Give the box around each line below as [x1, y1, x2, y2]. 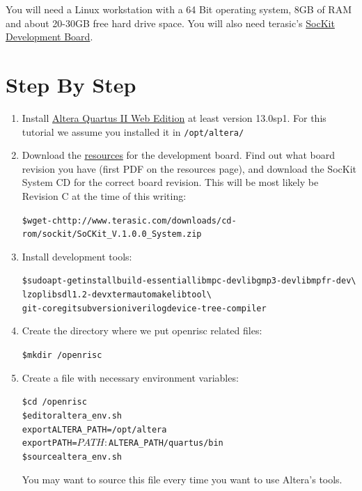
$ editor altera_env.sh [22, 410, 122, 421]
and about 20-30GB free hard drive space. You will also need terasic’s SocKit [6, 15, 335, 30]
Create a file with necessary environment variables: [22, 370, 239, 384]
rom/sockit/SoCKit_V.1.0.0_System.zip [22, 229, 202, 240]
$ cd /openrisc [22, 397, 87, 407]
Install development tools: [22, 249, 132, 263]
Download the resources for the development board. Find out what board [22, 148, 335, 162]
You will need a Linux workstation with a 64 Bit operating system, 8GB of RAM [6, 2, 352, 16]
